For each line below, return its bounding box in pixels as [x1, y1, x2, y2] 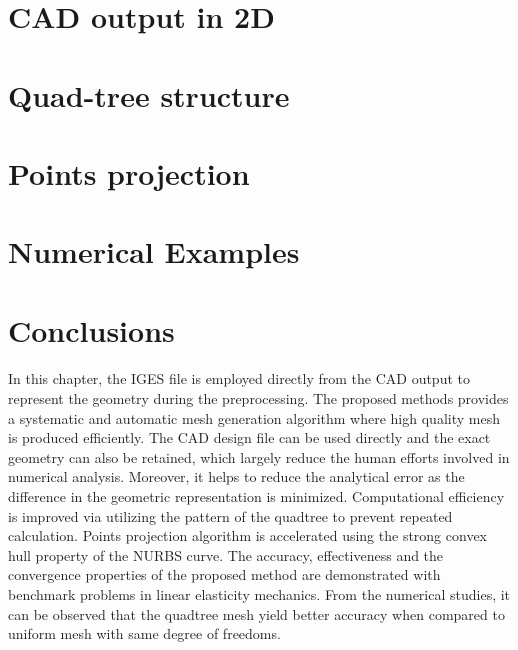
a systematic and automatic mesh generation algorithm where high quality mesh [8, 407, 500, 428]
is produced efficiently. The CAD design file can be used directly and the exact [8, 427, 491, 448]
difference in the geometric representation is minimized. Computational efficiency [8, 486, 505, 507]
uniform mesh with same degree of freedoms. [8, 623, 281, 644]
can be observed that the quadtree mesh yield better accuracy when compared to [8, 603, 505, 624]
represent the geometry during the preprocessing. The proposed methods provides [8, 388, 509, 409]
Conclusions [8, 309, 175, 350]
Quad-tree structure [8, 74, 290, 115]
